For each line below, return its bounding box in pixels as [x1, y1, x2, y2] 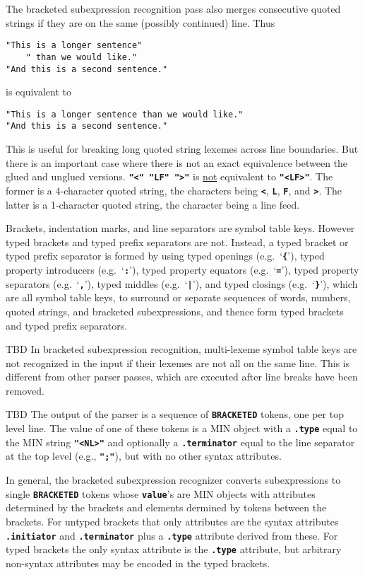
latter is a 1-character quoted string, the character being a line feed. [6, 197, 300, 211]
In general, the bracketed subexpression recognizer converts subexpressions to [6, 472, 341, 487]
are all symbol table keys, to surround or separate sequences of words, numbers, [6, 290, 351, 305]
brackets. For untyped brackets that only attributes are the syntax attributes [6, 513, 339, 528]
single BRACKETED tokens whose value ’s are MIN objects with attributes [6, 486, 316, 501]
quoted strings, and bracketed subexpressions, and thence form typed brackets [6, 303, 344, 318]
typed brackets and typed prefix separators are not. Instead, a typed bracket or [6, 234, 349, 249]
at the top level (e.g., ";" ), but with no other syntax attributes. [6, 448, 282, 463]
